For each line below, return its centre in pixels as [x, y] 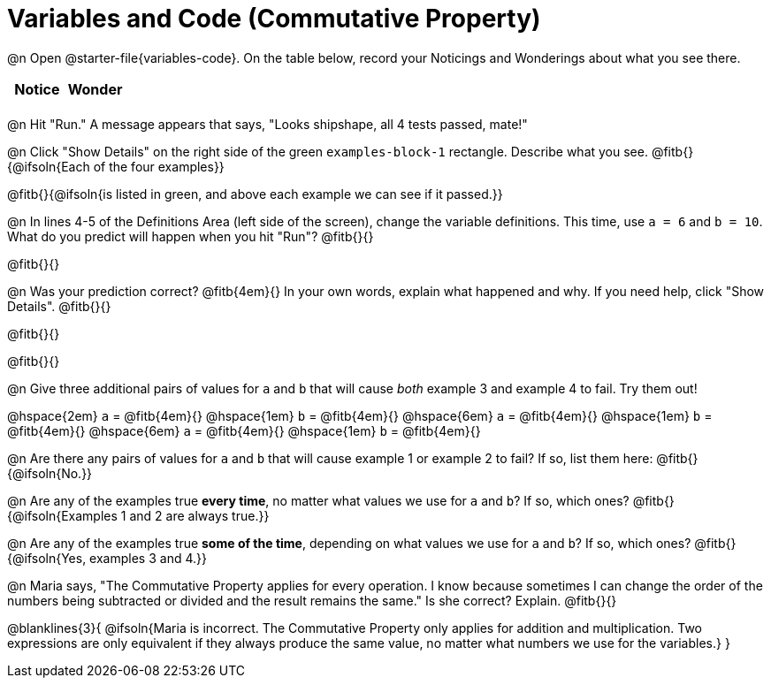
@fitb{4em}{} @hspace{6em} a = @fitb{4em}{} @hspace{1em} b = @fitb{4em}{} [244, 430]
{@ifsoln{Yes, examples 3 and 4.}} [107, 558]
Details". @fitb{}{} [59, 306]
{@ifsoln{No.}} [50, 473]
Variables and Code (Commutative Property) [274, 19]
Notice [37, 89]
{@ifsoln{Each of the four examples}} [116, 166]
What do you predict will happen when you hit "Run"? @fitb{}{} [191, 236]
